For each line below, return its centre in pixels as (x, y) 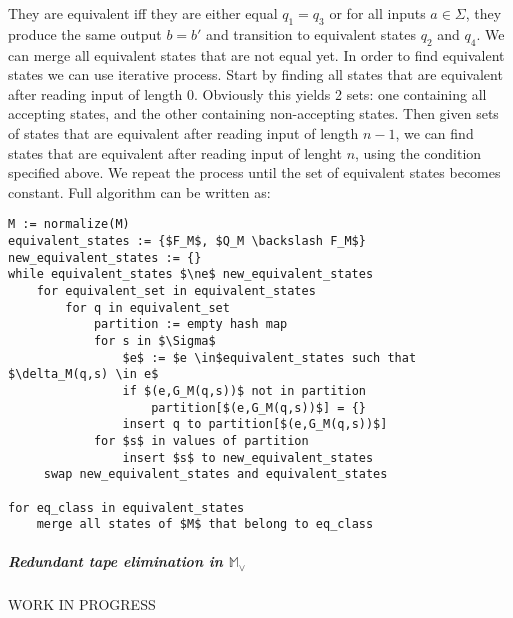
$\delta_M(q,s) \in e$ (83, 374)
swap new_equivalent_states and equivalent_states (215, 474)
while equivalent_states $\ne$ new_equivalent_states (191, 274)
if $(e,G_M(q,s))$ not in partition (244, 390)
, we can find (434, 132)
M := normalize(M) (69, 224)
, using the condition (418, 152)
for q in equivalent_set (147, 307)
